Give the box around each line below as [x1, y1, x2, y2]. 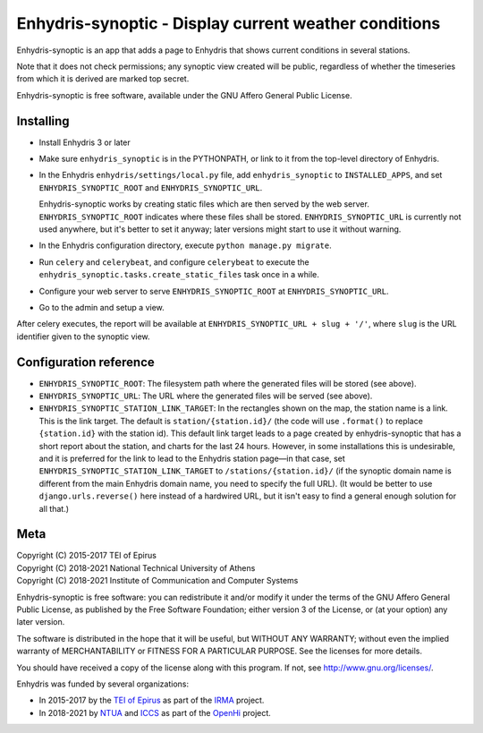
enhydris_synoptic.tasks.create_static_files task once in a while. [38, 269, 319, 280]
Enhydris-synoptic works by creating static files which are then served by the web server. [38, 199, 370, 209]
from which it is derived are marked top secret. [16, 73, 190, 84]
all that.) [38, 503, 70, 514]
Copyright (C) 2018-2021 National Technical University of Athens [16, 562, 256, 573]
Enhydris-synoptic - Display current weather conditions [16, 13, 441, 33]
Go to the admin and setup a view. [38, 302, 165, 312]
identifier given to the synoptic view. [16, 331, 151, 342]
